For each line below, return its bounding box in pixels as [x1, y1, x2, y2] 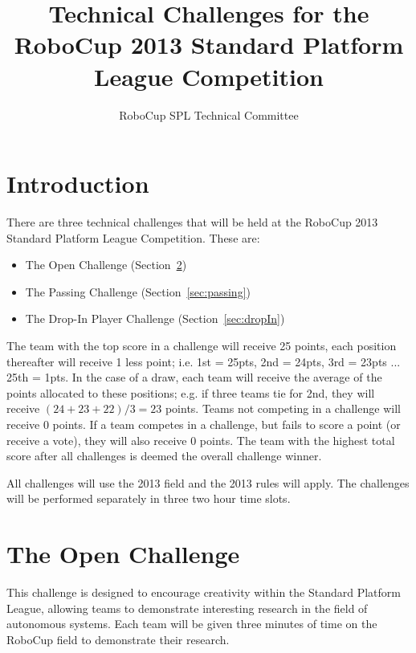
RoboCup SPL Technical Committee [119, 106, 299, 123]
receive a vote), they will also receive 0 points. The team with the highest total [6, 431, 395, 448]
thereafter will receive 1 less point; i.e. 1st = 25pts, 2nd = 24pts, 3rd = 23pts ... [6, 353, 401, 369]
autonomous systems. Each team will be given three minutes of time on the [6, 615, 377, 632]
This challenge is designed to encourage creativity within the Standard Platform [6, 584, 401, 601]
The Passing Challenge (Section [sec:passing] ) [25, 283, 251, 300]
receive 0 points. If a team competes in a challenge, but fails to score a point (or [6, 415, 401, 432]
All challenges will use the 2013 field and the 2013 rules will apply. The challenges [6, 474, 410, 491]
